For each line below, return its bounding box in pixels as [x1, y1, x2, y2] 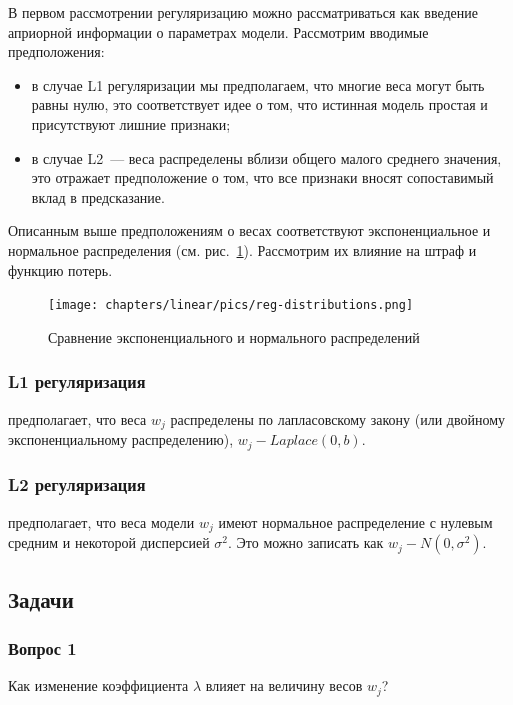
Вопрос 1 [8, 635, 77, 660]
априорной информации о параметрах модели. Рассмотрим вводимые [8, 21, 429, 42]
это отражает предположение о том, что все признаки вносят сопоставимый [31, 167, 494, 188]
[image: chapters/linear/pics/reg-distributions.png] [48, 298, 414, 313]
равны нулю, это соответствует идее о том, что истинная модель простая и [31, 94, 488, 115]
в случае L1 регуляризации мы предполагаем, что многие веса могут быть [31, 74, 485, 95]
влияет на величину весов [205, 675, 363, 696]
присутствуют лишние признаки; [31, 113, 231, 134]
